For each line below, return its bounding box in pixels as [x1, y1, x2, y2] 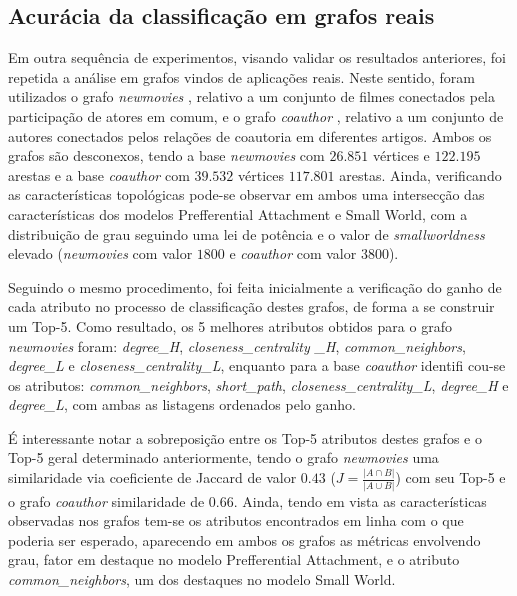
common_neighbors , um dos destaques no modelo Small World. [8, 569, 396, 590]
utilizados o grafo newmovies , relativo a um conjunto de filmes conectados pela [8, 86, 495, 107]
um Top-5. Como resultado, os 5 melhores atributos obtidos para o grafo [8, 315, 452, 336]
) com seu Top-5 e [395, 467, 506, 488]
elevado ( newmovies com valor [8, 243, 193, 264]
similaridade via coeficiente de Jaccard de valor [8, 467, 297, 488]
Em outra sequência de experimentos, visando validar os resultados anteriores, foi [8, 47, 506, 68]
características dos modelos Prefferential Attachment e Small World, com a [8, 203, 468, 224]
